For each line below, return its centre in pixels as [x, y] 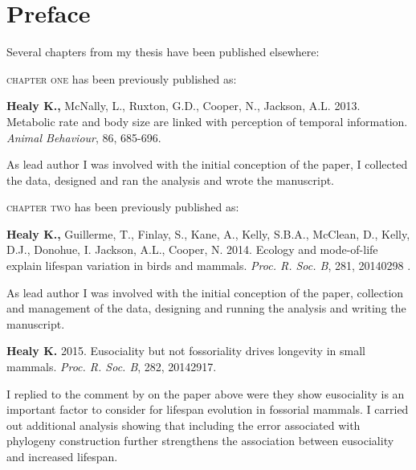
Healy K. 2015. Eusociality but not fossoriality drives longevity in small [186, 351]
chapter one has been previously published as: [122, 78]
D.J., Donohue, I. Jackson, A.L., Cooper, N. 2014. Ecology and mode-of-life [192, 249]
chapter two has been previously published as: [123, 207]
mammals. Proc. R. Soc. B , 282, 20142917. [112, 367]
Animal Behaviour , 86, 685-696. [84, 137]
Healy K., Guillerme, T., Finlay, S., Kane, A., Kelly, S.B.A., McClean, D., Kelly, [208, 233]
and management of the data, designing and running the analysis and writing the [206, 308]
